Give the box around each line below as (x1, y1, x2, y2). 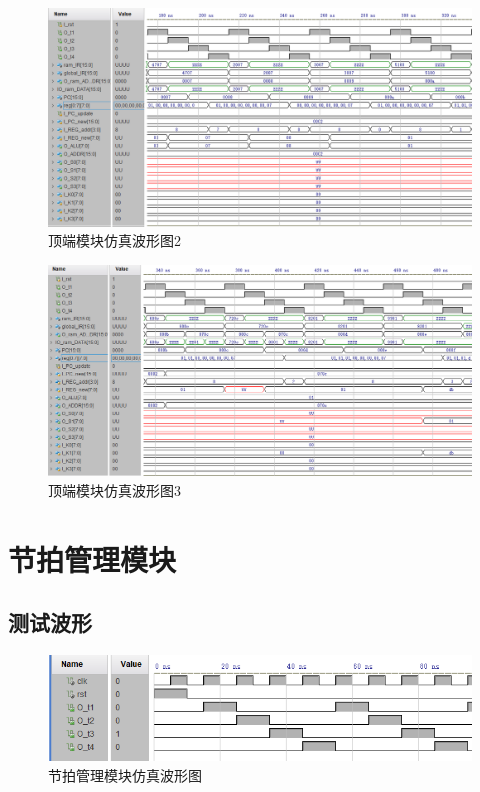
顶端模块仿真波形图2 (48, 230, 181, 251)
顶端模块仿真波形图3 (48, 479, 181, 500)
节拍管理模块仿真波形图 (48, 765, 202, 786)
